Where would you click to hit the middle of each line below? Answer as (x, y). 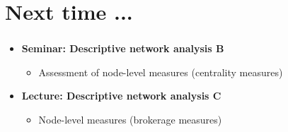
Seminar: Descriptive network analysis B (123, 48)
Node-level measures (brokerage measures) (130, 120)
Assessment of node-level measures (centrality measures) (161, 72)
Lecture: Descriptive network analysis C (121, 96)
